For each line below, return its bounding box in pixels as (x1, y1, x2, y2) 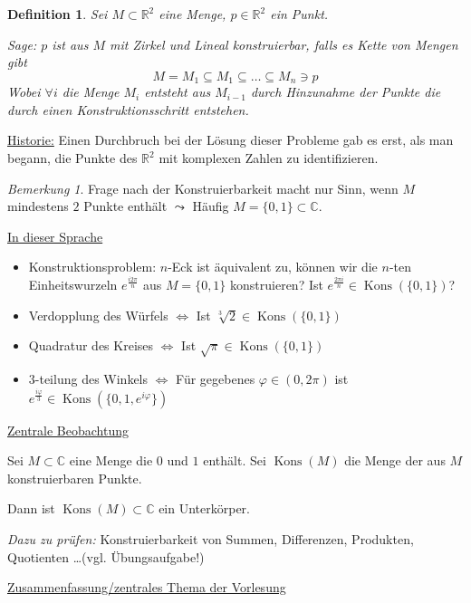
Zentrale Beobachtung (7, 420, 130, 439)
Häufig (192, 196, 229, 215)
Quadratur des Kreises (28, 336, 154, 355)
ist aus (52, 34, 89, 53)
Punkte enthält (83, 196, 168, 215)
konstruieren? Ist (230, 274, 323, 293)
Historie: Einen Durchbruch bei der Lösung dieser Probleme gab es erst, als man (7, 130, 454, 149)
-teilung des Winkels (34, 368, 149, 388)
